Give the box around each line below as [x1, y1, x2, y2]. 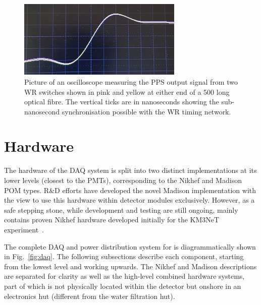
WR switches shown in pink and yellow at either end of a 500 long [24, 86, 230, 97]
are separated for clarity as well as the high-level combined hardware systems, [4, 271, 245, 281]
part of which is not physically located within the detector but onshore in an [4, 280, 241, 291]
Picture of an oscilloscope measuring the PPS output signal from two [24, 76, 238, 87]
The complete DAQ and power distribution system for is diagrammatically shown [4, 241, 256, 252]
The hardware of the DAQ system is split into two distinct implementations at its [4, 165, 257, 175]
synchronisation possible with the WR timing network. [62, 106, 231, 116]
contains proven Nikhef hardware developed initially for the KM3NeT [4, 214, 220, 225]
